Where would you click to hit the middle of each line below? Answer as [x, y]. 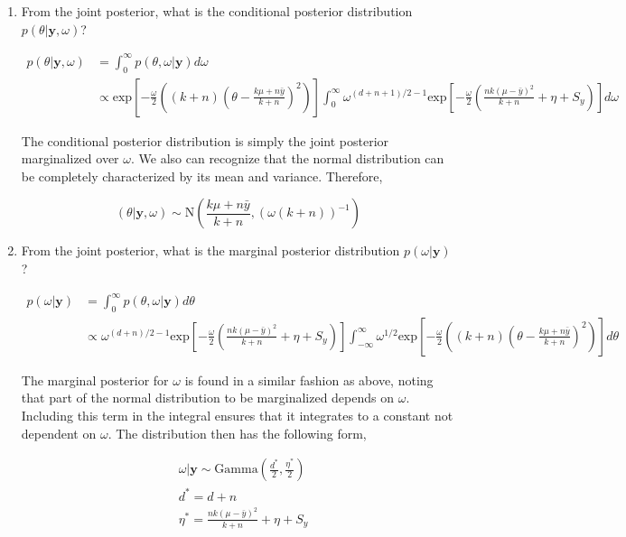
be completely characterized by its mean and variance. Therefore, [202, 176]
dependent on [59, 433]
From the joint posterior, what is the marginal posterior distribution [210, 250]
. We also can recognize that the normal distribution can [287, 158]
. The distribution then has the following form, [237, 433]
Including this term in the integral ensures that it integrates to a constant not [237, 416]
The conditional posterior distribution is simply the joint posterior [205, 140]
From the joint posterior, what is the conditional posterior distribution [217, 11]
